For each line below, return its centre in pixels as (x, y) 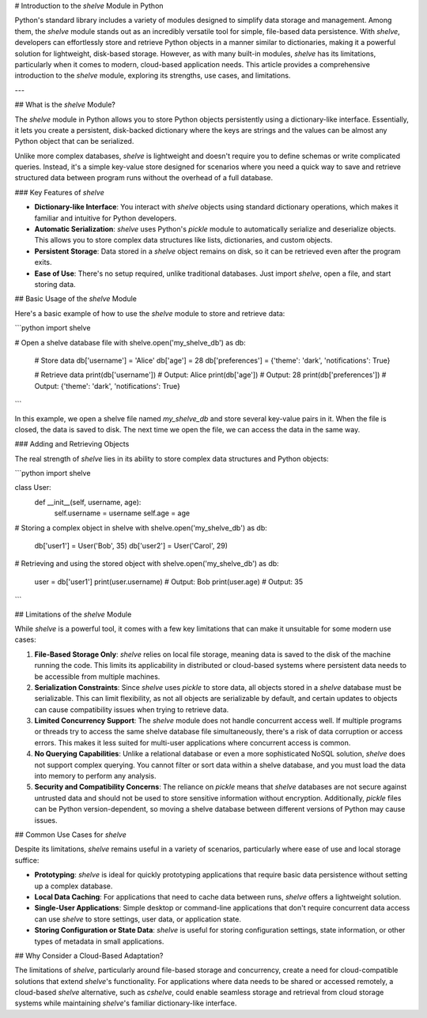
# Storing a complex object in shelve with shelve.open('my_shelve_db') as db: (141, 528)
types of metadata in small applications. (99, 941)
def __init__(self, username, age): (88, 502)
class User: (33, 488)
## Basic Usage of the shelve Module (76, 299)
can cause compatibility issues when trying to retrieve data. (132, 709)
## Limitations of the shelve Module (73, 614)
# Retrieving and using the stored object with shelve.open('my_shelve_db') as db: (147, 564)
